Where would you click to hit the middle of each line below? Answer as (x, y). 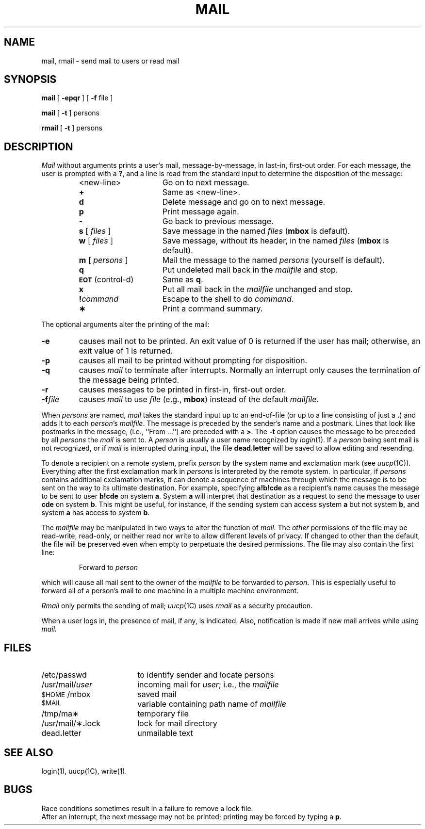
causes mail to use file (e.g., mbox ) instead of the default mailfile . (199, 399)
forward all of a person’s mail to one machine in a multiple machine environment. (170, 591)
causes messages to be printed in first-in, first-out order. (182, 390)
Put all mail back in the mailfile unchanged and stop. (258, 289)
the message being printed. (129, 380)
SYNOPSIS (30, 80)
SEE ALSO (29, 752)
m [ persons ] (103, 260)
